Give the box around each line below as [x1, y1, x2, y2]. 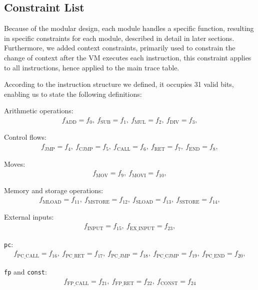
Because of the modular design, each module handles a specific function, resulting [4, 23, 254, 33]
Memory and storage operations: [4, 185, 103, 195]
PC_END [205, 253, 225, 259]
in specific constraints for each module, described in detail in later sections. [4, 32, 234, 43]
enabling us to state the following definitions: [4, 88, 142, 99]
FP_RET [115, 281, 134, 287]
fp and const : [4, 266, 47, 277]
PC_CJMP [156, 253, 179, 259]
